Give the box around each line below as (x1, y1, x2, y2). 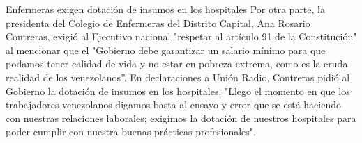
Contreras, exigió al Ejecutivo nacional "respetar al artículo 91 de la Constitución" (6, 29, 357, 44)
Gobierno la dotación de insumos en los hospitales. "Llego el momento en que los (6, 83, 350, 98)
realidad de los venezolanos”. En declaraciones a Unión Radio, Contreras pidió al (6, 69, 350, 84)
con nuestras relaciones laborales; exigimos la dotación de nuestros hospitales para (6, 110, 356, 125)
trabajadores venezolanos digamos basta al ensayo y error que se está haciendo (6, 97, 341, 112)
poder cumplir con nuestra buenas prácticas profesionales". (6, 124, 256, 139)
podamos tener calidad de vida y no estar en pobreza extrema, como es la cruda (6, 56, 348, 71)
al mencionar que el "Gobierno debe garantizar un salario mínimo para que (6, 42, 326, 57)
